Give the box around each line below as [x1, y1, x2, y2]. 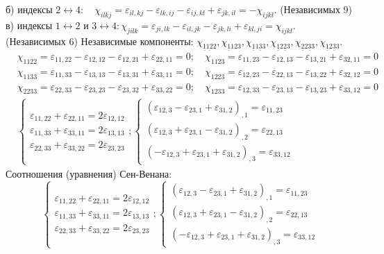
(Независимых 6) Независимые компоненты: [6, 33, 194, 48]
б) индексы [6, 2, 53, 16]
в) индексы [6, 17, 53, 32]
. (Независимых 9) [274, 2, 352, 16]
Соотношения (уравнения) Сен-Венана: [6, 166, 172, 180]
